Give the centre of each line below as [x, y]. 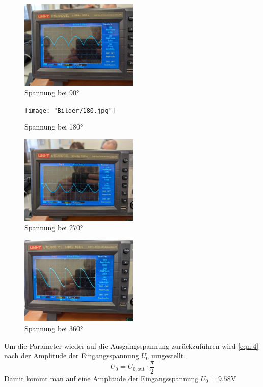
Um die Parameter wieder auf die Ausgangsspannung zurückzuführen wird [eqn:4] [131, 345]
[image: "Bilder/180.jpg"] [70, 110]
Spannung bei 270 [52, 228]
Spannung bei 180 [52, 127]
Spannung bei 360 [52, 329]
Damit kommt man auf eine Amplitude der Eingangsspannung [101, 378]
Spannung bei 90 [50, 93]
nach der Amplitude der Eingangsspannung [72, 356]
